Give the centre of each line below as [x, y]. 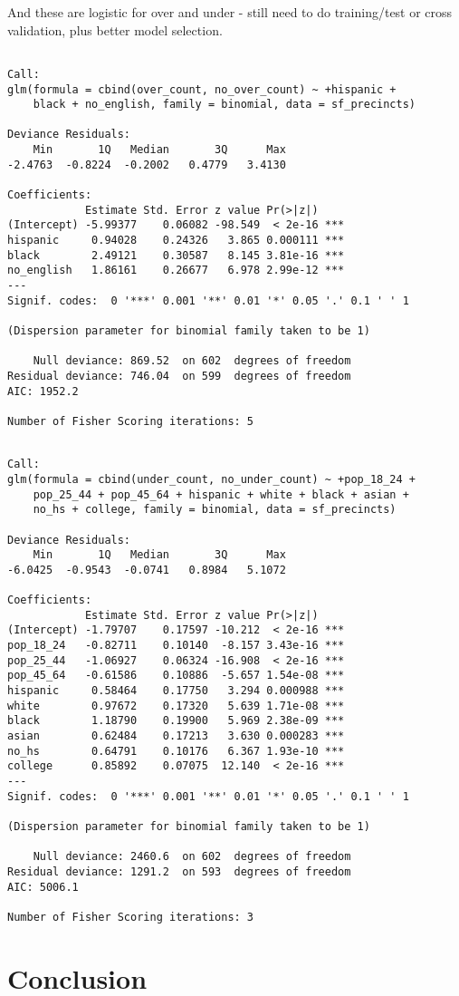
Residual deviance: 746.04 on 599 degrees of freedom [179, 376]
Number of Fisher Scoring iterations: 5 [131, 421]
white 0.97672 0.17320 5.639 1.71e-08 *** [176, 706]
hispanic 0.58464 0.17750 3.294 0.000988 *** [176, 691]
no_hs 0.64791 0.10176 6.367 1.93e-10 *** [176, 751]
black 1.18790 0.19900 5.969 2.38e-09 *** [176, 721]
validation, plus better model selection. [115, 29]
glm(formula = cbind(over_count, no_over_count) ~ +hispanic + [202, 89]
